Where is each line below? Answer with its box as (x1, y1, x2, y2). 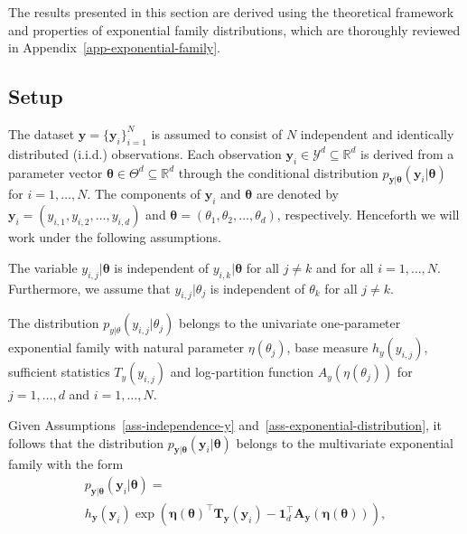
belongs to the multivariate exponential (236, 433, 453, 452)
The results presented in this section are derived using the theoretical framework (8, 3, 454, 21)
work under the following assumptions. (8, 228, 221, 247)
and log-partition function (170, 362, 314, 381)
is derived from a (360, 144, 454, 163)
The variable (8, 258, 78, 276)
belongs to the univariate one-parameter (179, 314, 401, 333)
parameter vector (8, 163, 103, 182)
